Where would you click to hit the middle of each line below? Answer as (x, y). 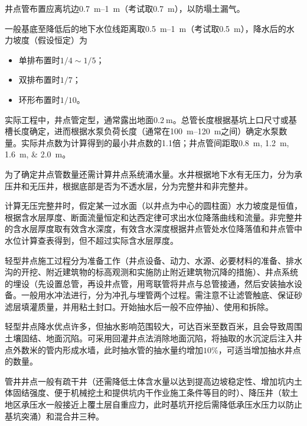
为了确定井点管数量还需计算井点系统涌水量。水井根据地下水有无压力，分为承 (153, 174)
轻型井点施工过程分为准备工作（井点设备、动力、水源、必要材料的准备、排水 (153, 260)
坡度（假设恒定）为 (50, 40)
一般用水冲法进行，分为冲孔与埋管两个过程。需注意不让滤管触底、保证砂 (161, 295)
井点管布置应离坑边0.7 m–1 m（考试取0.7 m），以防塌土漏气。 (125, 8)
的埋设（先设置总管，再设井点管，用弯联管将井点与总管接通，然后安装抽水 (149, 283)
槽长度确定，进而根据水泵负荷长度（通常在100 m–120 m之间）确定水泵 (142, 131)
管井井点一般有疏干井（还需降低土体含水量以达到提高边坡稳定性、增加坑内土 (153, 381)
